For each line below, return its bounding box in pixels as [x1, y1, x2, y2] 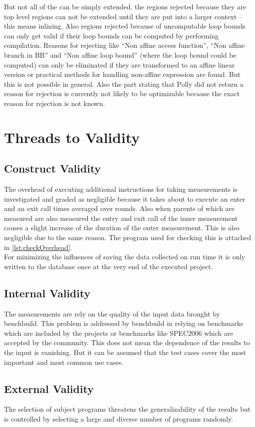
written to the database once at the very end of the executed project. [4, 261, 213, 271]
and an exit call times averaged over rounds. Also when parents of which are [4, 203, 235, 213]
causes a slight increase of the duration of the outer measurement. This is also [4, 222, 240, 233]
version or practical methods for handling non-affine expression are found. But [4, 69, 241, 79]
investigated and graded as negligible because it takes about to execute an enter [4, 193, 246, 204]
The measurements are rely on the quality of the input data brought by [4, 308, 220, 319]
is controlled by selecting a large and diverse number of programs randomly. [4, 414, 233, 424]
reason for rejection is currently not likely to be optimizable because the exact [4, 88, 240, 99]
